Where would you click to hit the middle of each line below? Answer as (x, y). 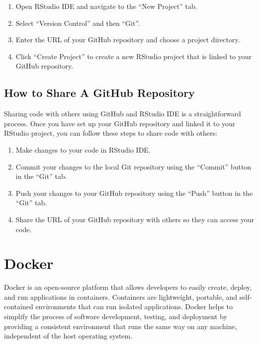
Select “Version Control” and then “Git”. (78, 23)
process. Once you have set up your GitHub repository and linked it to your (120, 123)
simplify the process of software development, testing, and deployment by (116, 316)
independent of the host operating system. (68, 336)
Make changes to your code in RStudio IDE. (83, 149)
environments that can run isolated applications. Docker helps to (134, 306)
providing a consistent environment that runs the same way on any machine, (121, 326)
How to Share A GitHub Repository (99, 93)
